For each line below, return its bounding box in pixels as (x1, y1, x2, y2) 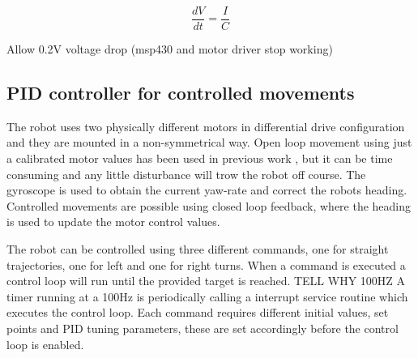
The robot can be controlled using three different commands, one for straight (6, 241, 389, 258)
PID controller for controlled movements (6, 80, 355, 105)
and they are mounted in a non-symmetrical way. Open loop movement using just (6, 134, 412, 151)
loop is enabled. (6, 335, 84, 352)
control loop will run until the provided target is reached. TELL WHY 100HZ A (6, 272, 406, 289)
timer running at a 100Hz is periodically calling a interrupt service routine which (6, 288, 408, 305)
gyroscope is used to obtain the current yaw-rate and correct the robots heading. (6, 181, 407, 198)
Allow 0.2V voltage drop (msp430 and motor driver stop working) (6, 40, 333, 58)
